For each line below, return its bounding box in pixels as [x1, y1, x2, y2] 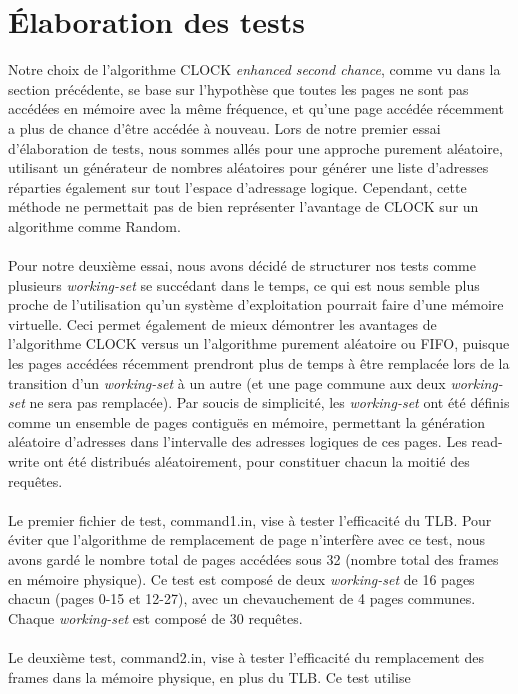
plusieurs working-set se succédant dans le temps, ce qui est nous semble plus [8, 274, 480, 295]
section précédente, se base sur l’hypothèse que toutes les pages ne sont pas [8, 78, 469, 99]
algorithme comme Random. [8, 215, 181, 236]
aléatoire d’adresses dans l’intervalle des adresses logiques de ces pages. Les [8, 431, 467, 452]
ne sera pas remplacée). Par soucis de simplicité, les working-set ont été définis [29, 392, 510, 413]
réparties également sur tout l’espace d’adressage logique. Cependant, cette [8, 176, 467, 197]
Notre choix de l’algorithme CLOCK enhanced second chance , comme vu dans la [8, 59, 501, 80]
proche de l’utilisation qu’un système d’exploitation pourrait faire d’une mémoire [8, 294, 504, 315]
